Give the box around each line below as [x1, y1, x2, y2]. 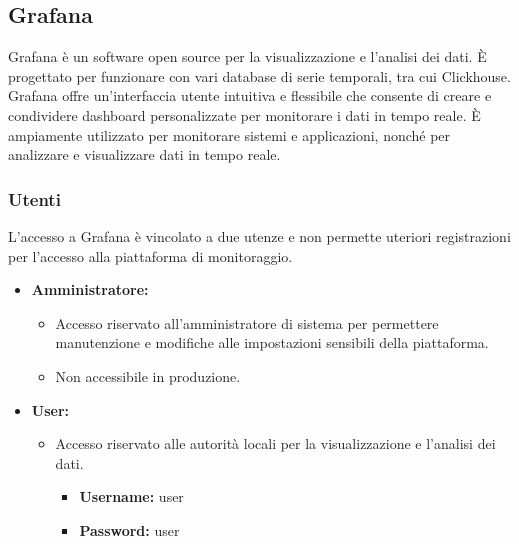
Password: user [79, 519, 180, 540]
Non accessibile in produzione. [55, 365, 241, 386]
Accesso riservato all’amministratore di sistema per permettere [55, 312, 439, 333]
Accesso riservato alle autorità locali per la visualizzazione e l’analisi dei [55, 433, 496, 454]
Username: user [79, 486, 184, 507]
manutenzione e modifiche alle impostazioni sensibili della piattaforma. [55, 332, 489, 353]
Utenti [8, 186, 61, 211]
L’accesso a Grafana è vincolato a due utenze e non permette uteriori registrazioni [8, 225, 511, 246]
